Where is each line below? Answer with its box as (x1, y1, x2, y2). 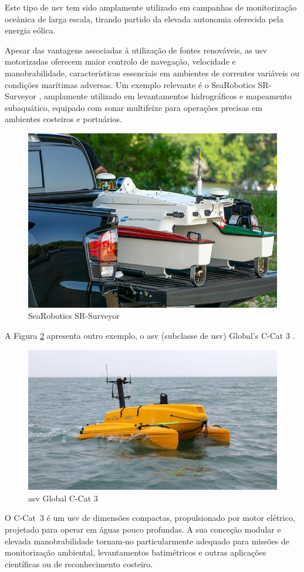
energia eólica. (5, 24, 56, 36)
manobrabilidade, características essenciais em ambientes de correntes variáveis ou (5, 66, 300, 79)
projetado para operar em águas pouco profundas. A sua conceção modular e (5, 523, 281, 536)
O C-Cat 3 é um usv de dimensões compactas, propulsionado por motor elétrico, (5, 512, 295, 524)
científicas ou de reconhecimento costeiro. (5, 557, 153, 570)
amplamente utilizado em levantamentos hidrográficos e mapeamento (43, 90, 292, 102)
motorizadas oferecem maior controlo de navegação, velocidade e (5, 55, 236, 68)
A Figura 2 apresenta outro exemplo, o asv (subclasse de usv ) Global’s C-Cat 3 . (5, 329, 295, 341)
